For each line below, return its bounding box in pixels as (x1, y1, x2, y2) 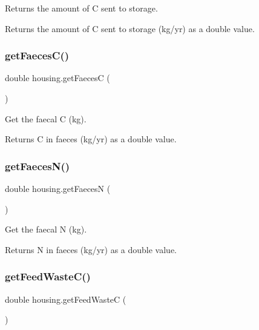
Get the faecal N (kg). (5, 223, 87, 236)
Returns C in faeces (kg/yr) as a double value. (5, 133, 177, 145)
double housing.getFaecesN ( (5, 182, 111, 194)
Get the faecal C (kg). (5, 112, 87, 125)
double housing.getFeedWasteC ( (5, 292, 126, 305)
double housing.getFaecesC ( (5, 71, 110, 84)
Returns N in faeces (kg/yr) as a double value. (5, 243, 177, 256)
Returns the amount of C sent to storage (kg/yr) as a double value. (5, 22, 255, 35)
